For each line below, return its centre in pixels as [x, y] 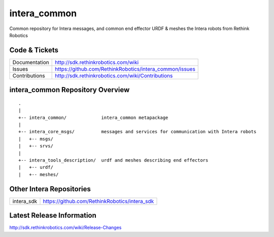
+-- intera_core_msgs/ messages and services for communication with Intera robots [138, 132]
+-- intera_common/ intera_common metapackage [93, 117]
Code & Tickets [34, 50]
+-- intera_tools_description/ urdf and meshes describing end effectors [113, 160]
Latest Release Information [53, 215]
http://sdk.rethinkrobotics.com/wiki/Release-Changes [65, 228]
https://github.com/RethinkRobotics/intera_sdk [98, 201]
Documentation [31, 62]
